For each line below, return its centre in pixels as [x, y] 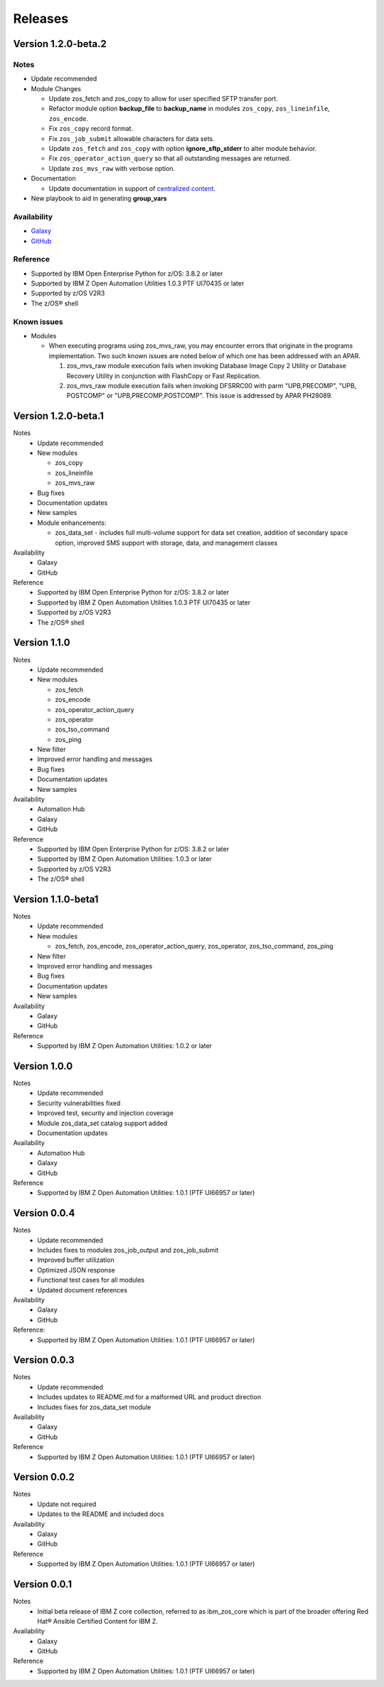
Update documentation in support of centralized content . [132, 188]
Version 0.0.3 [44, 1360]
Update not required [67, 1504]
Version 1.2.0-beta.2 [60, 44]
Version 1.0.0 [43, 1066]
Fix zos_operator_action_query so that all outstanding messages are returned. [170, 158]
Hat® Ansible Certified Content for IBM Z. [97, 1621]
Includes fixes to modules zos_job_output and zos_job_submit [128, 1250]
